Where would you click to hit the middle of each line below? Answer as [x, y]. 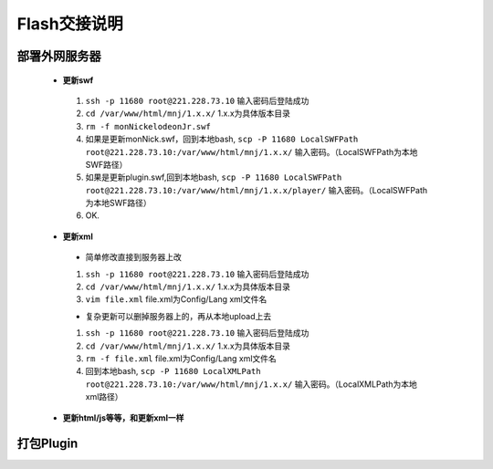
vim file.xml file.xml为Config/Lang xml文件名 [176, 299]
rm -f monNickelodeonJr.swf [148, 126]
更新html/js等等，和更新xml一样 [123, 417]
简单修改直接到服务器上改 [133, 257]
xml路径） [104, 397]
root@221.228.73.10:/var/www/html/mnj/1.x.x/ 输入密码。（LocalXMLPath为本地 [251, 384]
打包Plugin [47, 444]
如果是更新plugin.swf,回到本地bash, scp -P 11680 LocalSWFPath [214, 177]
